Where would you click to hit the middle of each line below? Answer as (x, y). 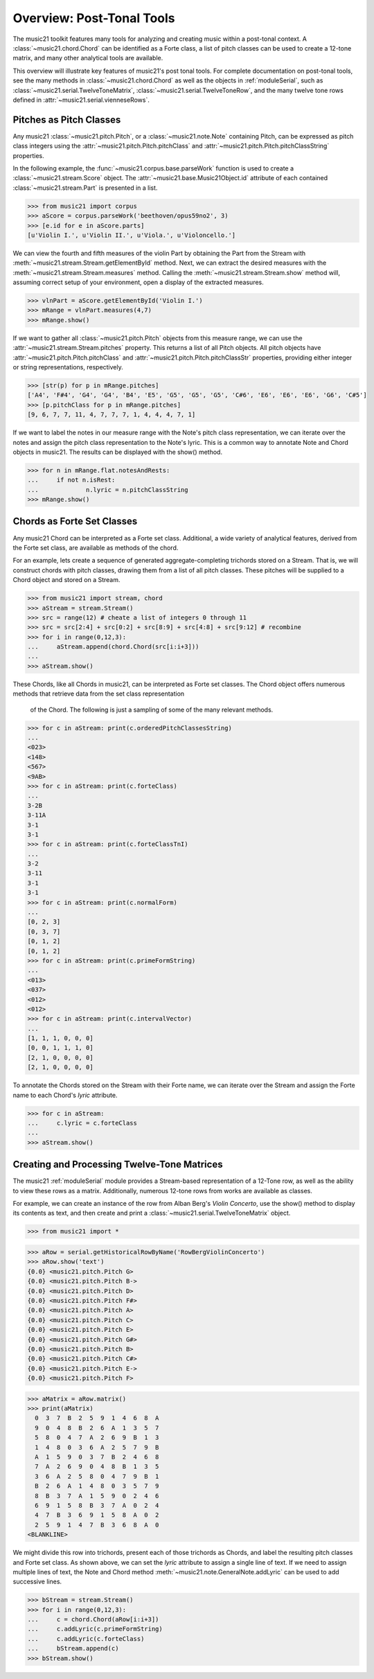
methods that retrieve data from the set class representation (99, 694)
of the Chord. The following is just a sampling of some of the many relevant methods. (152, 710)
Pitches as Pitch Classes (67, 120)
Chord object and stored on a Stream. (66, 580)
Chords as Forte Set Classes (75, 521)
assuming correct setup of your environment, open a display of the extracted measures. (139, 282)
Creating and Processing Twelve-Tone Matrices (118, 1164)
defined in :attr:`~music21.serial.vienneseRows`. (81, 100)
